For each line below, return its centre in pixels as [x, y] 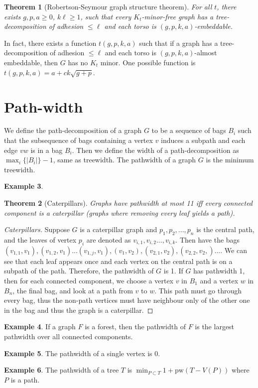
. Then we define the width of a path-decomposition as [155, 150]
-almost [206, 53]
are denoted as [109, 240]
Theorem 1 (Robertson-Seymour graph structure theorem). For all [108, 6]
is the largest [215, 326]
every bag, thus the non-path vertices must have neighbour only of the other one [127, 300]
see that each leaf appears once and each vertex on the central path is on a [118, 261]
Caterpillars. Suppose [37, 229]
